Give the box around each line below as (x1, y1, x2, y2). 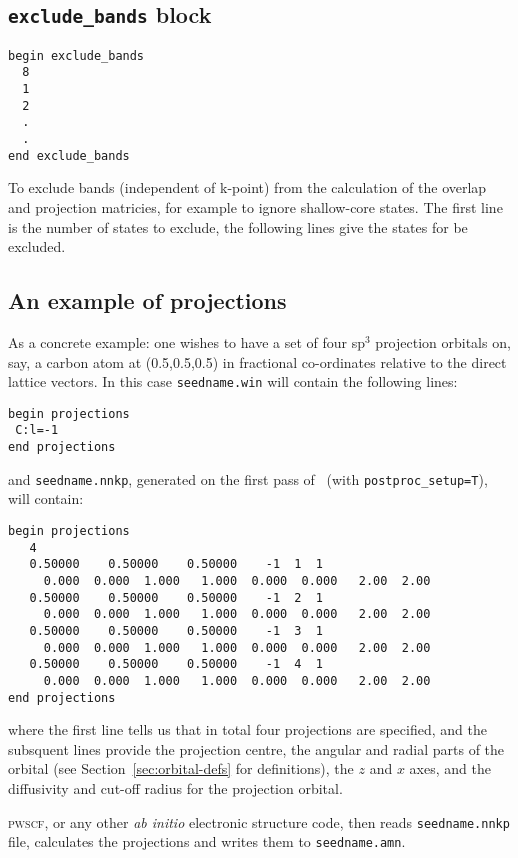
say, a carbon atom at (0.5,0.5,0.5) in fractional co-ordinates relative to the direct (8, 351, 507, 372)
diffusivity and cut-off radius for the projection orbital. (8, 778, 343, 799)
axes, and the (409, 758, 491, 779)
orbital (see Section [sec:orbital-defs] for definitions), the (8, 758, 354, 779)
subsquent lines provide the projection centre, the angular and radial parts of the (8, 738, 505, 759)
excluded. (8, 236, 66, 257)
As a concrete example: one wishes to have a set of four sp (8, 331, 365, 352)
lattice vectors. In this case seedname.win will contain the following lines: (8, 371, 458, 392)
